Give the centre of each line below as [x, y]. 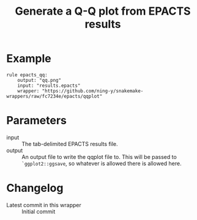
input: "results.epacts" [49, 86]
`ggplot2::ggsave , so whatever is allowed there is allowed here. [102, 163]
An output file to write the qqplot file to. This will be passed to [99, 156]
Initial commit [39, 211]
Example [29, 59]
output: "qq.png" [39, 80]
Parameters [37, 121]
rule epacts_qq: [27, 75]
